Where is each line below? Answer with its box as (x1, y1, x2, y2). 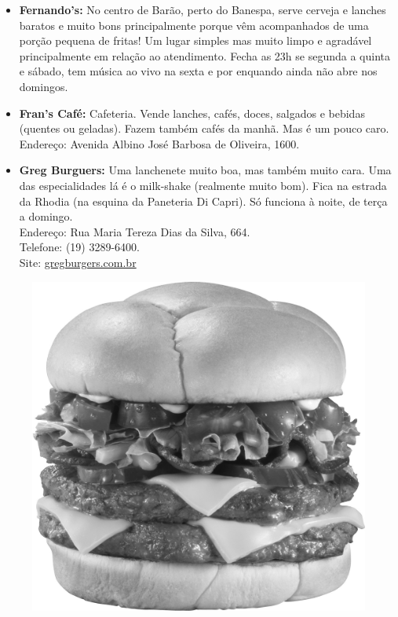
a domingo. (19, 208, 73, 225)
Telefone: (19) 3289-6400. (19, 239, 141, 255)
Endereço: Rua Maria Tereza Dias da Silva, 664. (19, 223, 250, 239)
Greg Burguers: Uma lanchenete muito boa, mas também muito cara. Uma (19, 162, 392, 178)
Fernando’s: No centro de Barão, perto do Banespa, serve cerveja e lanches (19, 2, 386, 17)
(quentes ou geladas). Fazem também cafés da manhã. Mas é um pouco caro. (19, 120, 389, 137)
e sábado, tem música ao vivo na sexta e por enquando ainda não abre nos (19, 63, 378, 79)
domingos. (19, 78, 68, 94)
